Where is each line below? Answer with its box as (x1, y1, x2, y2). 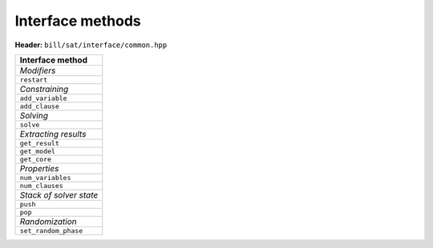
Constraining (19, 83, 69, 94)
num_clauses (19, 181, 63, 190)
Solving (19, 110, 48, 121)
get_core (19, 154, 52, 163)
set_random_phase (19, 226, 83, 235)
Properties (19, 162, 59, 174)
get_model (19, 146, 56, 155)
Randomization (19, 216, 77, 227)
